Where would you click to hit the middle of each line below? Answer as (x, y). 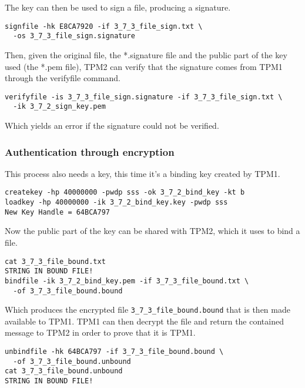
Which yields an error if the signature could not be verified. (112, 125)
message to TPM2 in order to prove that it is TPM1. (100, 332)
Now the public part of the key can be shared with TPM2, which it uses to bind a (152, 231)
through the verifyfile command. (63, 78)
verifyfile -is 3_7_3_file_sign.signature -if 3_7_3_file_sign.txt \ (144, 97)
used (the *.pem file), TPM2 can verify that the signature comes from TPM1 (144, 66)
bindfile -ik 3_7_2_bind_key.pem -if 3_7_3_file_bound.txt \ (127, 281)
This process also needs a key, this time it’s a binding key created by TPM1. (143, 173)
